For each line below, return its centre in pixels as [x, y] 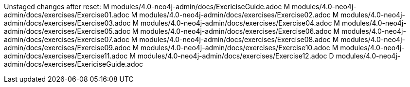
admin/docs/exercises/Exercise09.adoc [67, 48]
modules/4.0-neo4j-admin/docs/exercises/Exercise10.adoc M [239, 48]
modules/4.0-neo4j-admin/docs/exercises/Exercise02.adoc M [239, 15]
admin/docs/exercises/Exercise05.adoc [67, 31]
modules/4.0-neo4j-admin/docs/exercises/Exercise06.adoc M [240, 31]
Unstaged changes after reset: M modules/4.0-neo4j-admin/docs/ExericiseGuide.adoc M [147, 7]
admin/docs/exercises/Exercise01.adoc [67, 15]
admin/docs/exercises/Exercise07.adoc [67, 39]
